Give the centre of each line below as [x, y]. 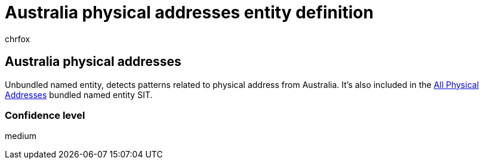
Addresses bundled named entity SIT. [79, 94]
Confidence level [45, 115]
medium [21, 136]
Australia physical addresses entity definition [189, 12]
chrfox [18, 39]
